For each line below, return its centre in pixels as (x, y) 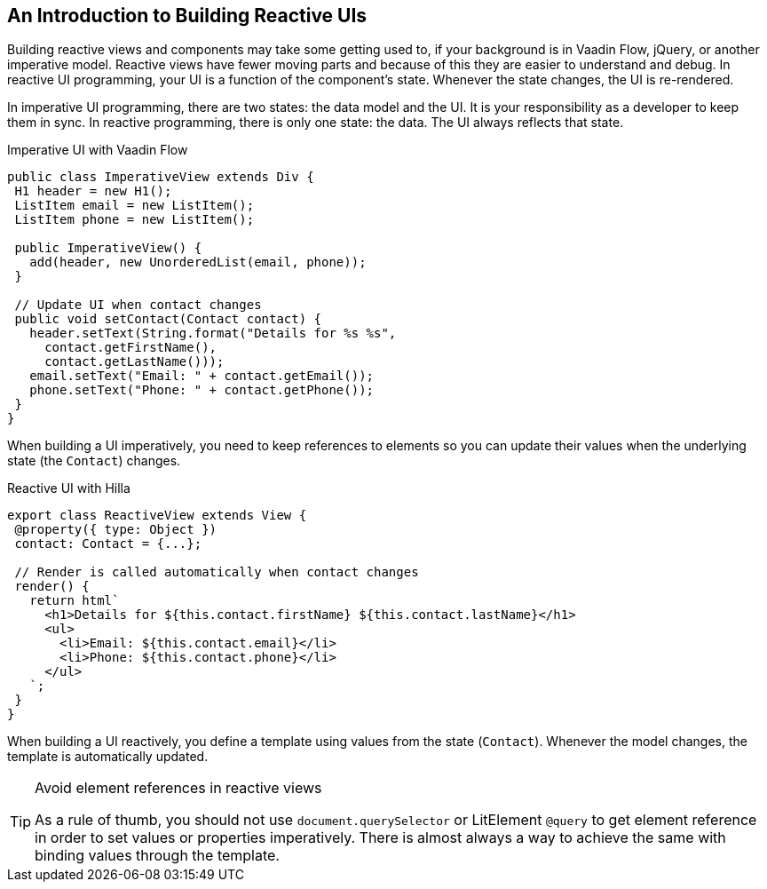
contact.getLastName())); (134, 362)
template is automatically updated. (108, 757)
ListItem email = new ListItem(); (134, 206)
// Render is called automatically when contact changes (217, 572)
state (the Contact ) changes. (94, 461)
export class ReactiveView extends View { (157, 516)
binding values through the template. (157, 856)
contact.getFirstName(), (131, 348)
